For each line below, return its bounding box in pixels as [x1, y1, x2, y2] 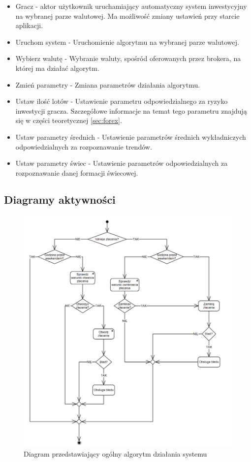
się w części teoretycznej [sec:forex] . [15, 115, 122, 125]
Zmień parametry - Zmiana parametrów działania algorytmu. [15, 79, 200, 90]
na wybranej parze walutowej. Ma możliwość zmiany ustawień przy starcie [15, 10, 240, 21]
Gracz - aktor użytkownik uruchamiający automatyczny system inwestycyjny [15, 1, 247, 11]
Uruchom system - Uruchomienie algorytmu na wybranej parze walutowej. [15, 36, 239, 47]
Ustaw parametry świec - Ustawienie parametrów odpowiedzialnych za [15, 158, 228, 168]
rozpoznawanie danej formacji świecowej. [15, 167, 138, 178]
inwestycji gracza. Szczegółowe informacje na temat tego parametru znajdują [15, 105, 247, 116]
